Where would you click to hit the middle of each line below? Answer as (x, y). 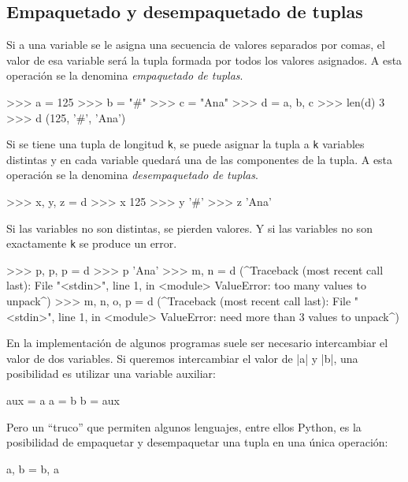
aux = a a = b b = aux (63, 400)
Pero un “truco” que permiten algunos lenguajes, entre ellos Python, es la (184, 426)
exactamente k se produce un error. (92, 243)
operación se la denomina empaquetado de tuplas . (125, 75)
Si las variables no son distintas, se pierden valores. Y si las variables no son (189, 228)
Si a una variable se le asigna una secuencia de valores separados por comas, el (196, 45)
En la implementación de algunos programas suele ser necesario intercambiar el (197, 343)
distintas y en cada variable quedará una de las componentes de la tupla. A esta (200, 159)
